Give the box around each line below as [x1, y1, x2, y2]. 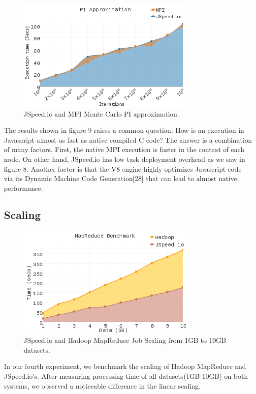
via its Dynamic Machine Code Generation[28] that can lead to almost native [4, 173, 237, 183]
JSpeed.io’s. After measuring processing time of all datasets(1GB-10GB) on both [4, 370, 248, 381]
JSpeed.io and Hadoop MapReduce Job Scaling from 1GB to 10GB [24, 335, 226, 345]
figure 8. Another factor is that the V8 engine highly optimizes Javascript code [4, 163, 242, 174]
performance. [4, 182, 43, 193]
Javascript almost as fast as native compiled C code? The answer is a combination [4, 134, 252, 145]
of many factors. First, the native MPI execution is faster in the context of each [4, 144, 245, 154]
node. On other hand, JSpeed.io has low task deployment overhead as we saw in [4, 153, 245, 164]
